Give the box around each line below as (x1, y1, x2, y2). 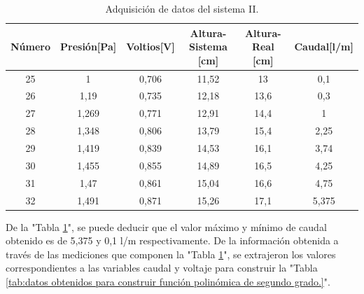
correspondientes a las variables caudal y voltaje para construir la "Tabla (6, 260, 318, 275)
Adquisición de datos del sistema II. (105, 1, 259, 15)
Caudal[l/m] (294, 39, 353, 54)
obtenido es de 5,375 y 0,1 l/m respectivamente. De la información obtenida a (6, 233, 339, 248)
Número (10, 39, 51, 54)
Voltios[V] (126, 39, 175, 54)
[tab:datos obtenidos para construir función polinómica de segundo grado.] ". (6, 274, 330, 288)
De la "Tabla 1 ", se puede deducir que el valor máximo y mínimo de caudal (6, 219, 327, 234)
